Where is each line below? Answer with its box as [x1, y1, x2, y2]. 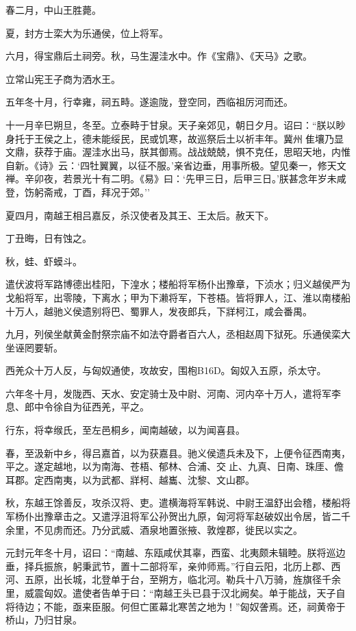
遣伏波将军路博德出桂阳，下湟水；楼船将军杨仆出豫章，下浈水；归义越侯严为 [5, 277, 351, 291]
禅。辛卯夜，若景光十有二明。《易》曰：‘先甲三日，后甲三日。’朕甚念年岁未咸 [5, 171, 346, 186]
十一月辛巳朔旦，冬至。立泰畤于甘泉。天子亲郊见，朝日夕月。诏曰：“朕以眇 [5, 117, 346, 132]
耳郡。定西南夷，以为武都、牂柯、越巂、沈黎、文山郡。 [5, 472, 255, 486]
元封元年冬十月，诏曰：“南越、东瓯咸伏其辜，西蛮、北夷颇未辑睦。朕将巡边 [5, 545, 346, 560]
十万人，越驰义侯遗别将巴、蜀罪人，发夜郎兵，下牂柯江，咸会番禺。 [5, 304, 312, 318]
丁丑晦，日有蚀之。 [5, 231, 92, 245]
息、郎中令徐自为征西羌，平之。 [5, 399, 149, 414]
